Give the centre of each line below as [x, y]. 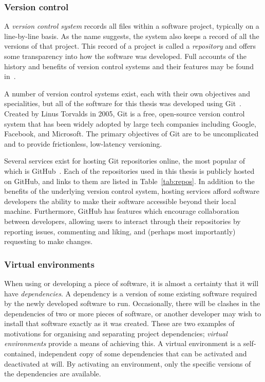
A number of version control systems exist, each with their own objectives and [127, 93]
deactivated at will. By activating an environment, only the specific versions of [128, 363]
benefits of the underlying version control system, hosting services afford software [132, 191]
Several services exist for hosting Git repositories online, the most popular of [125, 161]
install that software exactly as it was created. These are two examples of [119, 323]
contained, [20, 354]
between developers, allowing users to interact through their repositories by [122, 221]
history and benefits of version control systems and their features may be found [129, 66]
